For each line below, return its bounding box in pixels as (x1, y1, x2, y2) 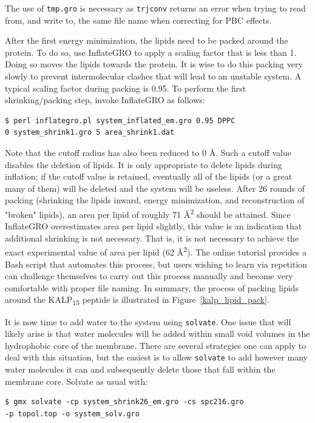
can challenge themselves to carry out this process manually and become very (5, 269, 293, 282)
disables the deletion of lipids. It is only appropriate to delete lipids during (5, 158, 282, 171)
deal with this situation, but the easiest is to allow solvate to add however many (5, 351, 308, 364)
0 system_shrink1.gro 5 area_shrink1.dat (5, 128, 175, 137)
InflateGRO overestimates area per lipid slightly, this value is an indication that (5, 220, 302, 232)
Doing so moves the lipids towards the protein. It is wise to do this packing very (5, 58, 303, 70)
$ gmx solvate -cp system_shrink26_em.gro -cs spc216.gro (5, 398, 244, 407)
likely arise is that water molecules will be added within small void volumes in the (5, 327, 310, 340)
